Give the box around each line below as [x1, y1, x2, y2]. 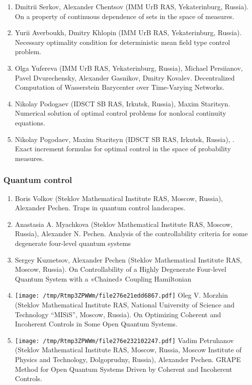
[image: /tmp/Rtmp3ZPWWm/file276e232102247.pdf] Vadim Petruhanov [15, 335, 234, 345]
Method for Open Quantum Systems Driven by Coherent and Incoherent [15, 364, 233, 374]
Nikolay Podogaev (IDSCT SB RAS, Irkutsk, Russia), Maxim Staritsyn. [15, 98, 231, 108]
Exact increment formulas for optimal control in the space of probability [15, 143, 231, 154]
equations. [15, 117, 45, 127]
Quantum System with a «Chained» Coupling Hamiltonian [15, 273, 192, 284]
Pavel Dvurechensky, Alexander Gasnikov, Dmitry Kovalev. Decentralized [15, 72, 235, 82]
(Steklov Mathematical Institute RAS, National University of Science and [15, 299, 235, 309]
